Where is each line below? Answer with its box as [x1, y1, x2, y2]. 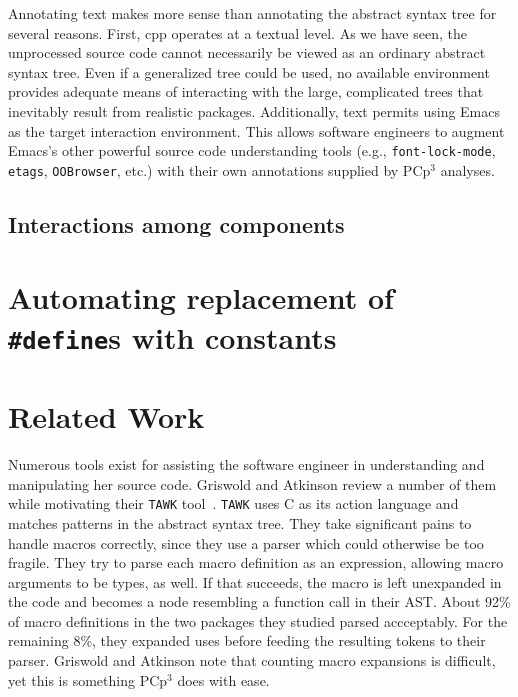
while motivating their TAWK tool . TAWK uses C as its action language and [8, 493, 459, 514]
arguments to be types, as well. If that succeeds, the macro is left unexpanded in [8, 571, 502, 592]
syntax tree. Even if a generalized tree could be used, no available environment [8, 61, 490, 82]
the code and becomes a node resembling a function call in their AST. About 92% [8, 591, 511, 612]
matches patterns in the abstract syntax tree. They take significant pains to [8, 512, 472, 533]
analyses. [440, 159, 495, 180]
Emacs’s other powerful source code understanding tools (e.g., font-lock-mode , [8, 140, 496, 161]
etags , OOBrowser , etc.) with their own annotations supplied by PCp [8, 159, 431, 180]
